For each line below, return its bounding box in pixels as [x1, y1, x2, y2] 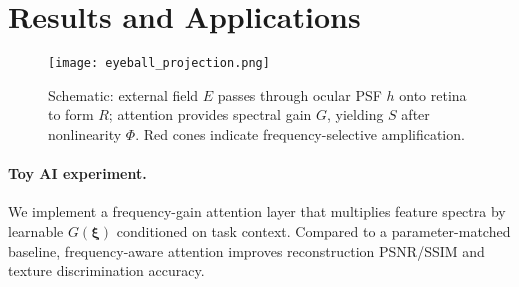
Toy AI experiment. [8, 163, 147, 184]
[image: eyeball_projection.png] [48, 56, 270, 71]
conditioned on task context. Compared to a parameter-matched [116, 220, 511, 241]
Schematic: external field [48, 84, 199, 105]
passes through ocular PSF [217, 84, 382, 105]
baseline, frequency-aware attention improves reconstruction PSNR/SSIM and [8, 240, 485, 261]
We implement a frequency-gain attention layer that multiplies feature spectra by [8, 201, 506, 222]
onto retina [399, 84, 467, 105]
